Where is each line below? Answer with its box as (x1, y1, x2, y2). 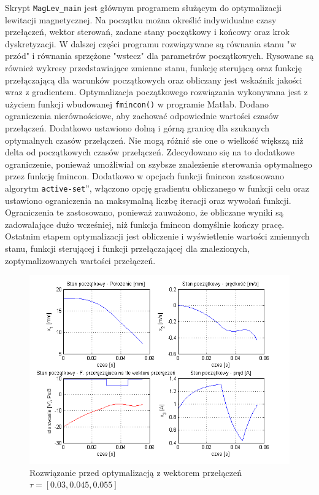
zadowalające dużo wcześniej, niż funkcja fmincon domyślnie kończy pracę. (5, 217, 285, 230)
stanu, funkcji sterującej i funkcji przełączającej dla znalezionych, (5, 242, 250, 255)
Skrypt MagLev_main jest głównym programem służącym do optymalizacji (5, 1, 282, 14)
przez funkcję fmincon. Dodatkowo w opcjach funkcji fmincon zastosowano (5, 170, 284, 182)
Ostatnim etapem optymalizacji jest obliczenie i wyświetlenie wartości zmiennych (5, 230, 310, 243)
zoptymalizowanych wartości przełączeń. (5, 254, 156, 267)
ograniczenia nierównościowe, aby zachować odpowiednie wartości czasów (5, 109, 279, 122)
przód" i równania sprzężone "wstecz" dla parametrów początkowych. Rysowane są (5, 49, 314, 62)
